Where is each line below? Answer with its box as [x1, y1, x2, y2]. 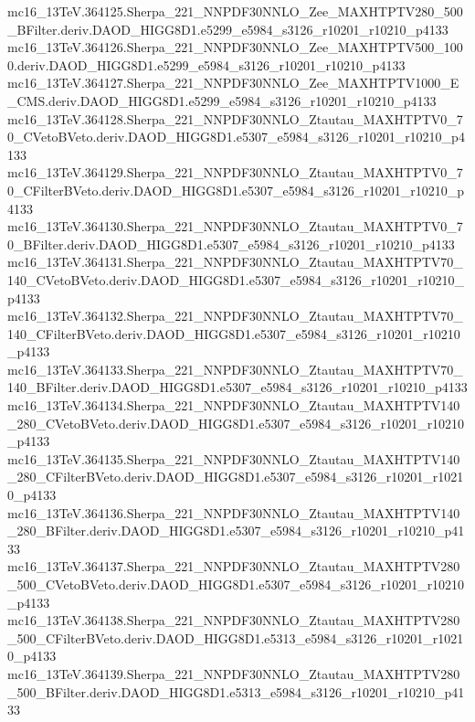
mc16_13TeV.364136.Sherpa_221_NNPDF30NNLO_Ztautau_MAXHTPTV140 [7, 503, 460, 522]
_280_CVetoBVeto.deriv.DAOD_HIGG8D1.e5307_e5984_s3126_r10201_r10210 [7, 413, 465, 432]
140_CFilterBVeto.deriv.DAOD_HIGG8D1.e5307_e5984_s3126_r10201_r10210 [7, 324, 460, 343]
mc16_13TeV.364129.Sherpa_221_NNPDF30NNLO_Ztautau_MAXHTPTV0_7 [7, 163, 463, 182]
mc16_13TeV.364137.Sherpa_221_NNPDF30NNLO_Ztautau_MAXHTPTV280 [7, 557, 460, 576]
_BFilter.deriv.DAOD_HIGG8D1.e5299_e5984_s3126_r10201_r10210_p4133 [7, 19, 449, 38]
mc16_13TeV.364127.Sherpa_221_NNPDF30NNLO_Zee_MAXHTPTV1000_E [7, 73, 459, 92]
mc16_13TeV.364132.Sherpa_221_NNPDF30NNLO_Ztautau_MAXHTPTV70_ [7, 306, 463, 325]
